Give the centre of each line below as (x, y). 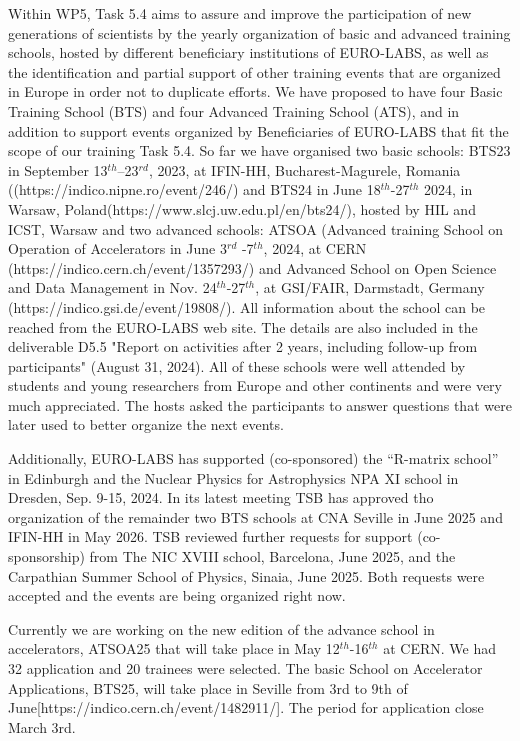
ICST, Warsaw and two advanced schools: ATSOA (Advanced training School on (255, 228)
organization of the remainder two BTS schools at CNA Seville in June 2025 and (255, 516)
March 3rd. (42, 726)
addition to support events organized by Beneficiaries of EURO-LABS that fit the (258, 130)
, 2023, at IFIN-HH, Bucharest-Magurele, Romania (304, 169)
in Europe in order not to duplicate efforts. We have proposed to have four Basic (255, 91)
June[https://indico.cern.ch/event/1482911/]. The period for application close (246, 707)
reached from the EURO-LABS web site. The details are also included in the (243, 326)
